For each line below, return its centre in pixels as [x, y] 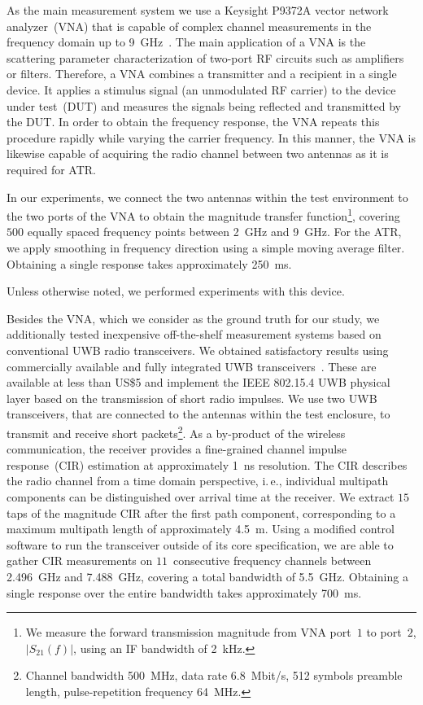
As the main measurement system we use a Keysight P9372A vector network [198, 10]
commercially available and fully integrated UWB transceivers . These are [192, 366]
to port [384, 632]
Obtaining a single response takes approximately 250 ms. [149, 263]
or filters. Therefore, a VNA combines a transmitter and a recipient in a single [202, 74]
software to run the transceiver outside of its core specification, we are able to [200, 544]
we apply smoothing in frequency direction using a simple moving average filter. [206, 247]
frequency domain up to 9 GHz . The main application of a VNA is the [186, 42]
